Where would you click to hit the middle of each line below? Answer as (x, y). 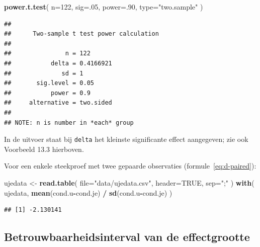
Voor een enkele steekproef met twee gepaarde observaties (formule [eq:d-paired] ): (130, 166)
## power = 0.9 (47, 93)
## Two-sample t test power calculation (81, 34)
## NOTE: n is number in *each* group (69, 122)
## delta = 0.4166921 (58, 63)
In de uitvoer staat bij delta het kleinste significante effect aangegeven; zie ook (126, 139)
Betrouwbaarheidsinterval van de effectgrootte (127, 237)
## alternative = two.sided (58, 103)
